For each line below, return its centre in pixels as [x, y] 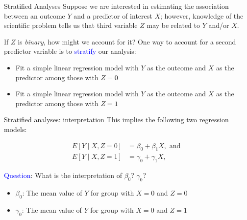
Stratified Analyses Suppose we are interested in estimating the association [116, 6]
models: [15, 129]
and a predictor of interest [113, 15]
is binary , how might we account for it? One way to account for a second [127, 41]
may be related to [173, 25]
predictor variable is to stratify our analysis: [70, 51]
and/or [219, 25]
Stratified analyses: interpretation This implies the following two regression [116, 120]
